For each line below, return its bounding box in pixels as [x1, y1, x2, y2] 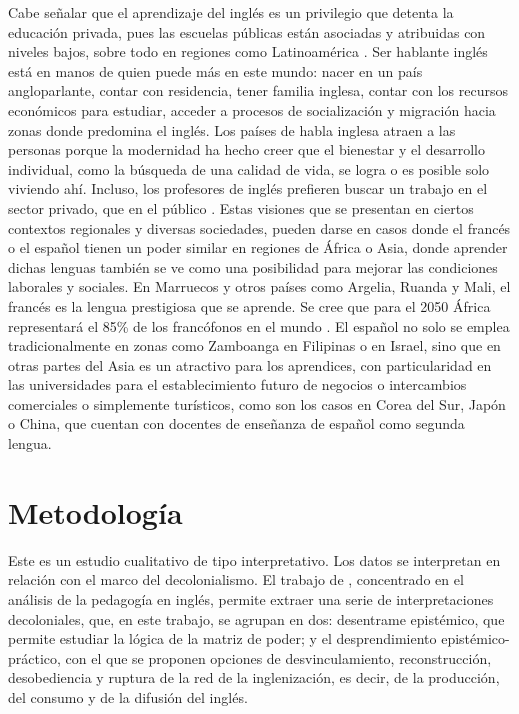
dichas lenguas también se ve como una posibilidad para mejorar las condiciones [8, 256, 498, 277]
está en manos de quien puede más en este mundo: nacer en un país [8, 60, 423, 81]
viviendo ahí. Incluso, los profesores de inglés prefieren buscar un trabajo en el [8, 178, 488, 199]
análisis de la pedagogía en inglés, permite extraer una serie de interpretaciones [8, 588, 494, 609]
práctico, [8, 647, 61, 668]
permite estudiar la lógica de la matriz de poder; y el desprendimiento [8, 628, 437, 649]
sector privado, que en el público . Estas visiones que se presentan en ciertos [8, 197, 474, 218]
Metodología [8, 491, 183, 532]
